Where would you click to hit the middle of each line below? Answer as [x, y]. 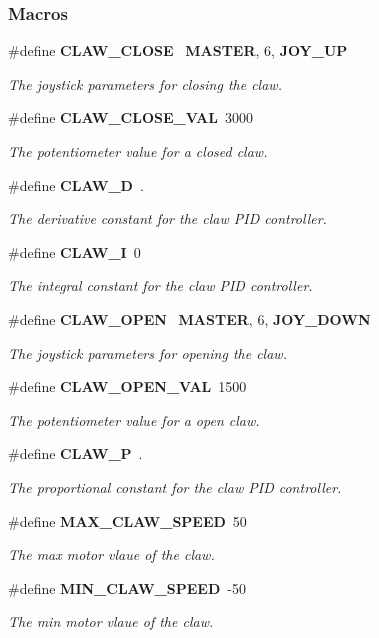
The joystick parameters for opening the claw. [147, 352]
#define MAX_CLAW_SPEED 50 [127, 520]
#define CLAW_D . [76, 184]
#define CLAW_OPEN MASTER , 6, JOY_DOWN [189, 318]
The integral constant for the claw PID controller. [160, 285]
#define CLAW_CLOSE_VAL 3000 [130, 117]
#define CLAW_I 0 [74, 251]
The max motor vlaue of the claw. [111, 554]
